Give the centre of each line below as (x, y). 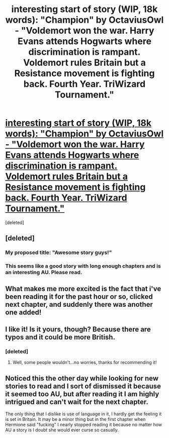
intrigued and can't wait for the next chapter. (77, 402)
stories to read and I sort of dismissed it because (83, 386)
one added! (23, 312)
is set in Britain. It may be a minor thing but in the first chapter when (75, 419)
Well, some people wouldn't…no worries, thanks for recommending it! (84, 363)
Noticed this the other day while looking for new (82, 378)
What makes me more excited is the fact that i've (83, 288)
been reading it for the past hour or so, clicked (79, 296)
